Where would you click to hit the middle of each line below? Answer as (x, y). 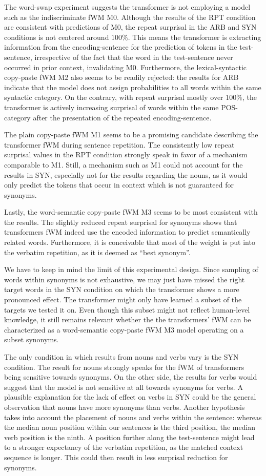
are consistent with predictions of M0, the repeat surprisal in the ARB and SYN (130, 27)
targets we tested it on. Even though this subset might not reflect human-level (127, 309)
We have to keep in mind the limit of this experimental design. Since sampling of (131, 269)
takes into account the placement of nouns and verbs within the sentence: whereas (133, 417)
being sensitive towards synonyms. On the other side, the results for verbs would (131, 377)
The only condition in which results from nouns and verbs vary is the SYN (121, 357)
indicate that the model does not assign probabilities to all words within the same (133, 87)
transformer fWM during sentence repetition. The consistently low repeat (119, 144)
